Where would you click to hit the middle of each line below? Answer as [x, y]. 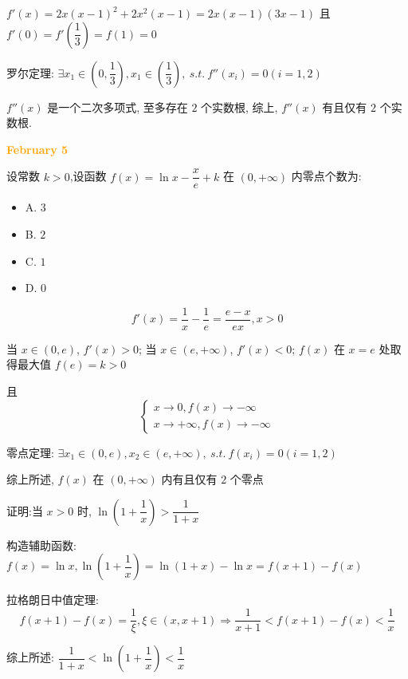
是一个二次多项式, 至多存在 [118, 107]
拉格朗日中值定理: [53, 600]
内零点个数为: [326, 176]
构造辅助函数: [41, 545]
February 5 [37, 149]
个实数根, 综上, [239, 107]
